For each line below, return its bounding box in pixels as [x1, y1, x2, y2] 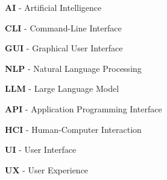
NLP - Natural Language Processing [5, 62, 142, 74]
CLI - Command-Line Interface [5, 21, 122, 34]
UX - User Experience [5, 163, 89, 176]
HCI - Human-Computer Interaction [5, 123, 142, 135]
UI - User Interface [5, 143, 77, 156]
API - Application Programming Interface [5, 102, 162, 115]
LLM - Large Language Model [5, 82, 119, 95]
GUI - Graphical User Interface [5, 42, 123, 54]
